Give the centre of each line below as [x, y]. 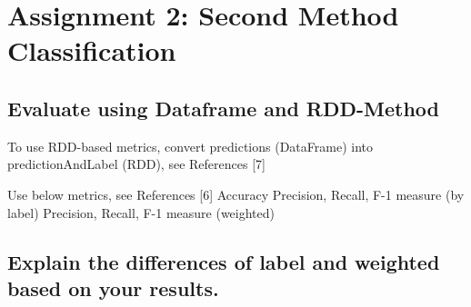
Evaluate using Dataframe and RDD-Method [224, 108]
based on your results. [113, 287]
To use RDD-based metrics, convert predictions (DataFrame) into [190, 146]
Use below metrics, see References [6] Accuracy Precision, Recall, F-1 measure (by [236, 194]
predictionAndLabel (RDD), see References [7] [136, 164]
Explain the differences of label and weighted [224, 261]
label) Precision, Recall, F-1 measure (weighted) [141, 212]
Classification [92, 50]
